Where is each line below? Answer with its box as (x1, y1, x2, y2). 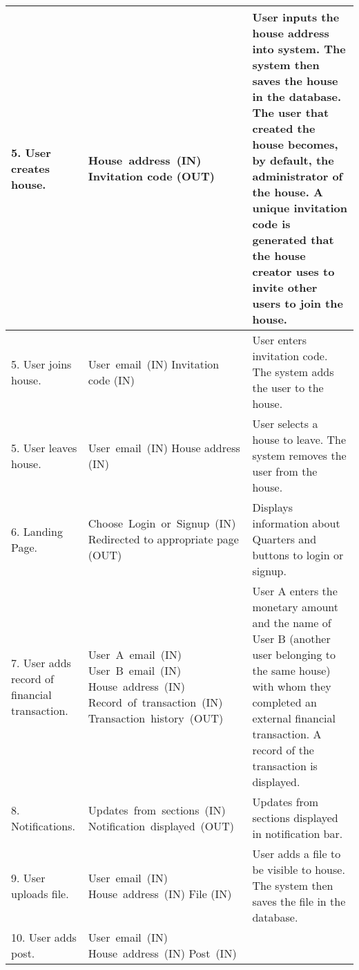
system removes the (252, 447, 347, 463)
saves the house (252, 73, 338, 88)
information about (252, 515, 340, 531)
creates (11, 160, 50, 176)
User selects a (252, 416, 318, 431)
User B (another (252, 631, 331, 646)
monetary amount (252, 599, 338, 615)
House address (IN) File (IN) (88, 885, 232, 902)
